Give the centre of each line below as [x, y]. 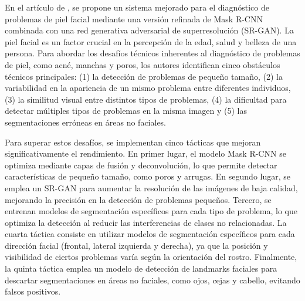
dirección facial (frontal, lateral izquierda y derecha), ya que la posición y [136, 245]
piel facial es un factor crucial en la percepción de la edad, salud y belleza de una [151, 41]
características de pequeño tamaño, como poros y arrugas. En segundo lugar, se [148, 176]
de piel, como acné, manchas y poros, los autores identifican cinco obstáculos [143, 64]
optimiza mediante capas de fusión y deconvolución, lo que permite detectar [141, 165]
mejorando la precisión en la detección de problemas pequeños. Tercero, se [138, 199]
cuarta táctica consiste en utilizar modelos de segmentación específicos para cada [150, 234]
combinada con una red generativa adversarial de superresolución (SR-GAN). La [149, 30]
